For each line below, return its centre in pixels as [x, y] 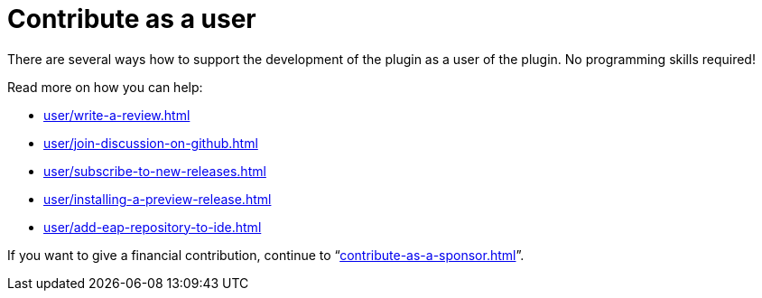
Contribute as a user [132, 19]
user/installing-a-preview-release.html [158, 199]
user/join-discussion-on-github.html [151, 143]
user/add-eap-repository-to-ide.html [153, 227]
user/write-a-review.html [117, 115]
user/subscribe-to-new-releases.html [155, 171]
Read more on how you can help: [105, 87]
